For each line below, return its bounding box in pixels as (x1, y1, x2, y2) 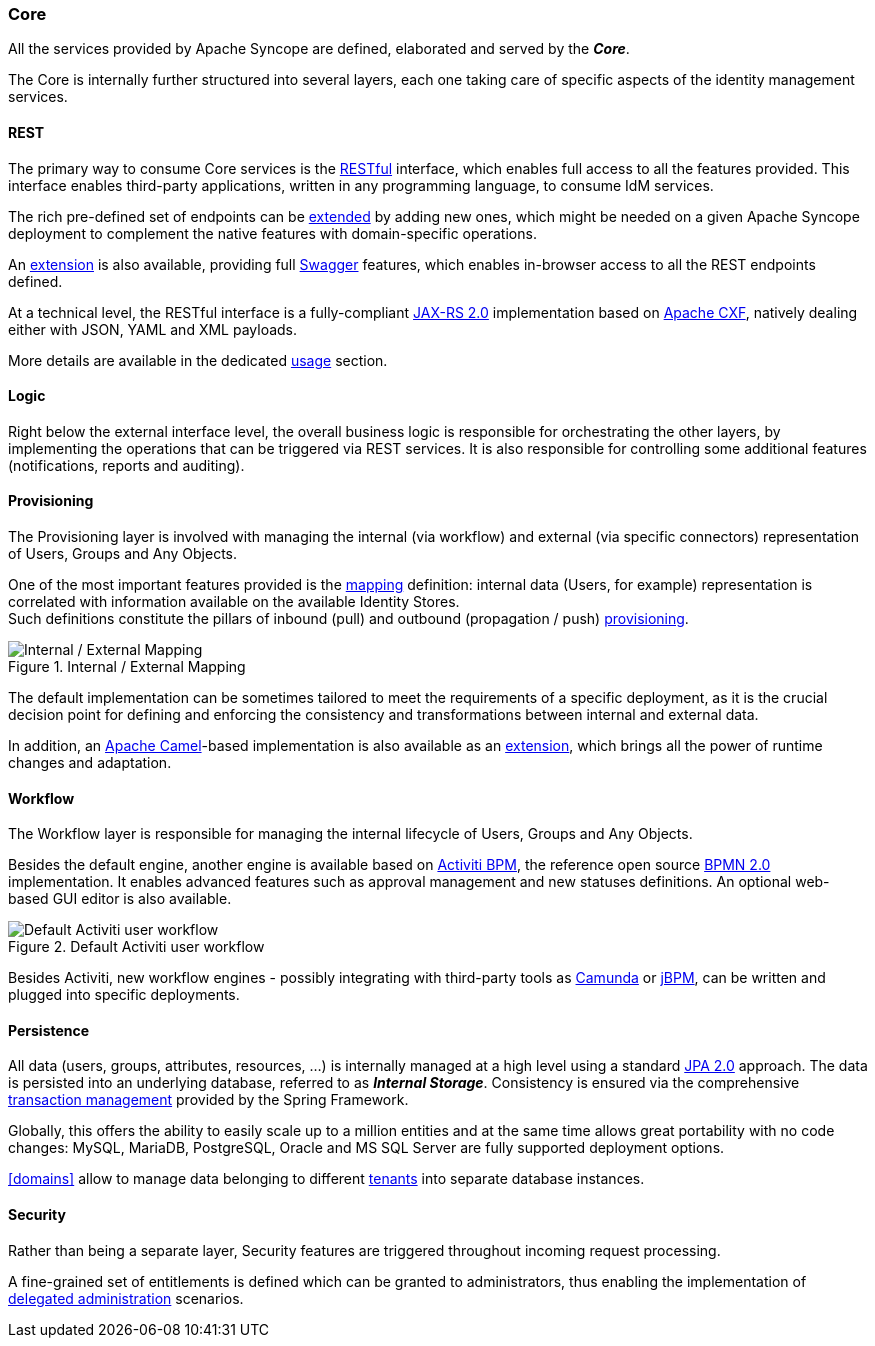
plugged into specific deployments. (8, 986, 240, 1004)
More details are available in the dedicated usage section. (8, 351, 388, 369)
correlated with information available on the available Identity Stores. (8, 593, 460, 611)
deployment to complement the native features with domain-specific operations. (8, 224, 537, 242)
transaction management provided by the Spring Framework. (8, 1091, 409, 1109)
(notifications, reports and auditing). (8, 456, 245, 474)
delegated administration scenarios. (8, 1289, 244, 1307)
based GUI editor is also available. (8, 890, 232, 908)
